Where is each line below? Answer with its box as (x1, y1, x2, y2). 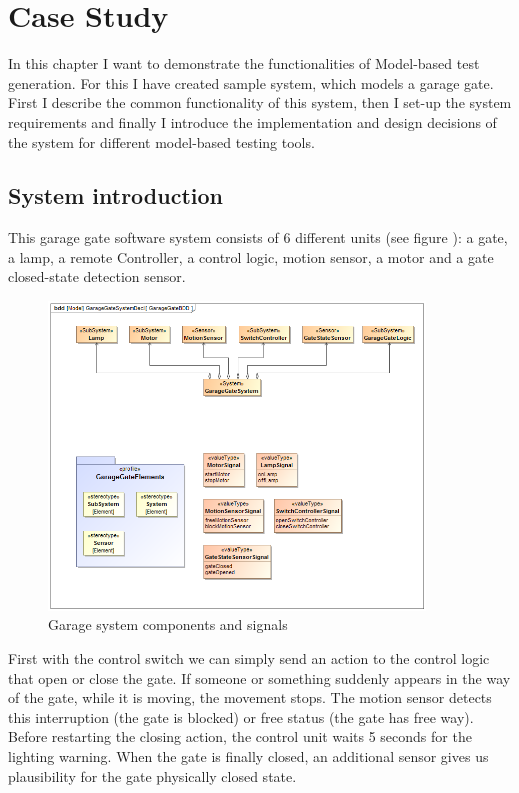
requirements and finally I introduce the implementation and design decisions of (8, 111, 497, 132)
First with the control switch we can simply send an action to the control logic (8, 648, 490, 669)
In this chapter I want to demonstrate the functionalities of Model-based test (8, 53, 480, 74)
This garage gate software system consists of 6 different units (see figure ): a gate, (8, 227, 508, 248)
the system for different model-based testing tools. (8, 131, 315, 152)
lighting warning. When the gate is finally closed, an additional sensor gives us (8, 746, 489, 767)
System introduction (8, 180, 223, 211)
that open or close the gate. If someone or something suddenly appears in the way (8, 667, 511, 688)
